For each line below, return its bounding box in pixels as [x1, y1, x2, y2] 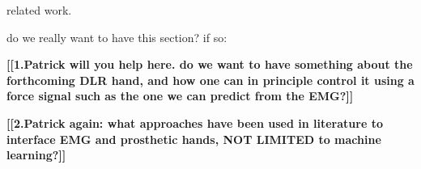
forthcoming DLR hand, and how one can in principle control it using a [6, 71, 415, 88]
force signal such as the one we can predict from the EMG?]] [6, 87, 354, 104]
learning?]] [6, 146, 66, 163]
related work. [6, 2, 72, 18]
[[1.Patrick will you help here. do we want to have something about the [6, 56, 413, 73]
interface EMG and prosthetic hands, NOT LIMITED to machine [6, 130, 381, 147]
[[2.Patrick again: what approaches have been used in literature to [6, 114, 383, 131]
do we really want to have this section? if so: [6, 28, 228, 45]
